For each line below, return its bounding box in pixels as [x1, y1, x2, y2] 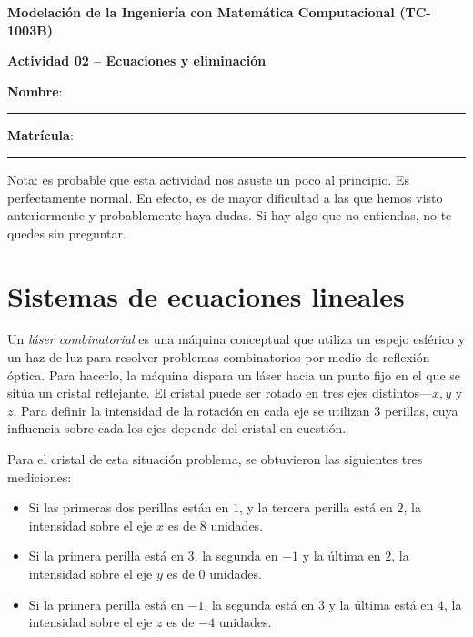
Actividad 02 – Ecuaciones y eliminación [7, 51, 267, 70]
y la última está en [328, 594, 434, 613]
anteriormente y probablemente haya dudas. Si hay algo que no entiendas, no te [7, 206, 452, 225]
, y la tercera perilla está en [238, 498, 393, 517]
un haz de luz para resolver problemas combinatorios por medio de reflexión [7, 348, 430, 367]
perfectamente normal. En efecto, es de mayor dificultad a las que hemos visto [7, 187, 443, 207]
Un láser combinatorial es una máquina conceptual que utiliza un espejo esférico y [7, 329, 466, 349]
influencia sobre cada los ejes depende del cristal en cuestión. [7, 419, 347, 438]
